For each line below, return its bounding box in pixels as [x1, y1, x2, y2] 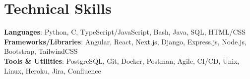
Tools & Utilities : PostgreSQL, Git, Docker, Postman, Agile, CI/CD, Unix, [4, 55, 240, 66]
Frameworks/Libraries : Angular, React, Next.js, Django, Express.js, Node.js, [4, 36, 247, 46]
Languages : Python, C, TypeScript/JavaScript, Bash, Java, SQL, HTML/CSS [4, 27, 246, 37]
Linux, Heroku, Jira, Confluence [4, 65, 101, 76]
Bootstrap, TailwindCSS [4, 46, 78, 56]
